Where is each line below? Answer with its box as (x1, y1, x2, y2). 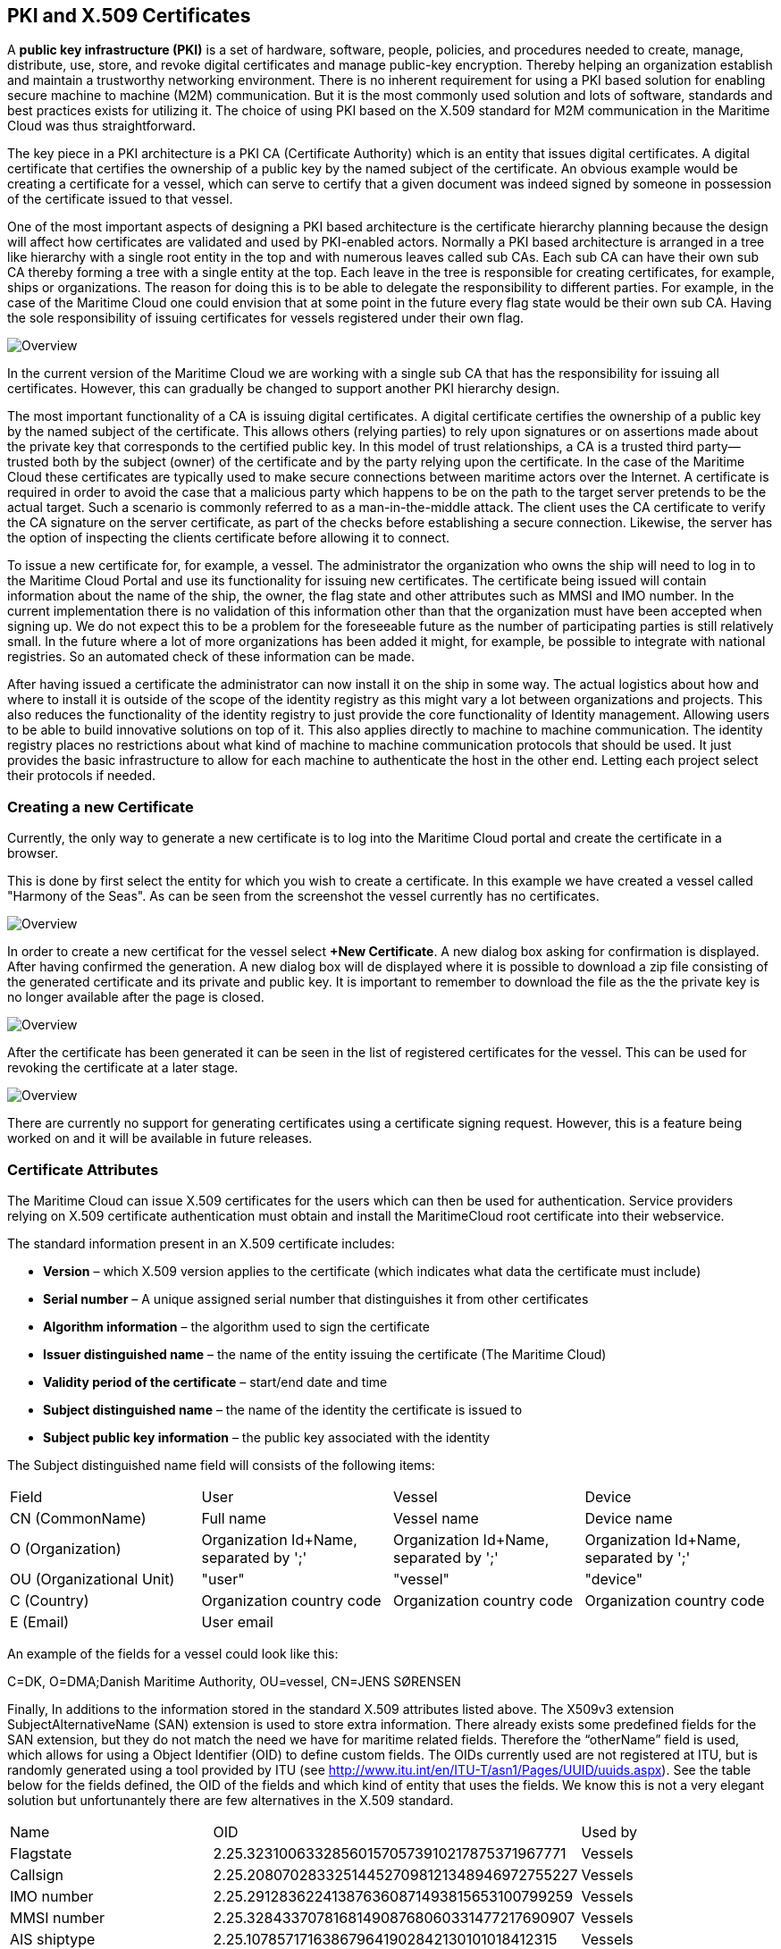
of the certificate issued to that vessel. (7, 191, 233, 207)
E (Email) (10, 1612, 70, 1631)
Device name (584, 1508, 673, 1527)
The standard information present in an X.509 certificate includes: (7, 1235, 395, 1251)
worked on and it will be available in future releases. (7, 1130, 313, 1147)
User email (201, 1612, 273, 1631)
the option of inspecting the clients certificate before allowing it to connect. (7, 530, 450, 546)
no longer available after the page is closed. (7, 989, 265, 1005)
